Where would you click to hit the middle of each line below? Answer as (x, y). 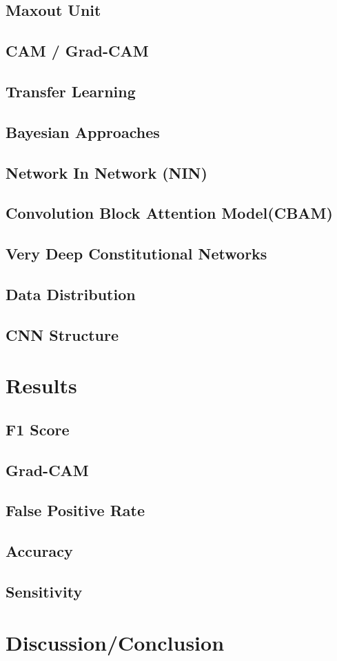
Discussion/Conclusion (115, 642)
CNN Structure (62, 334)
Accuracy (39, 551)
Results (41, 385)
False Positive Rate (75, 510)
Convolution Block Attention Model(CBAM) (169, 213)
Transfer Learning (71, 91)
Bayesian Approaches (83, 131)
